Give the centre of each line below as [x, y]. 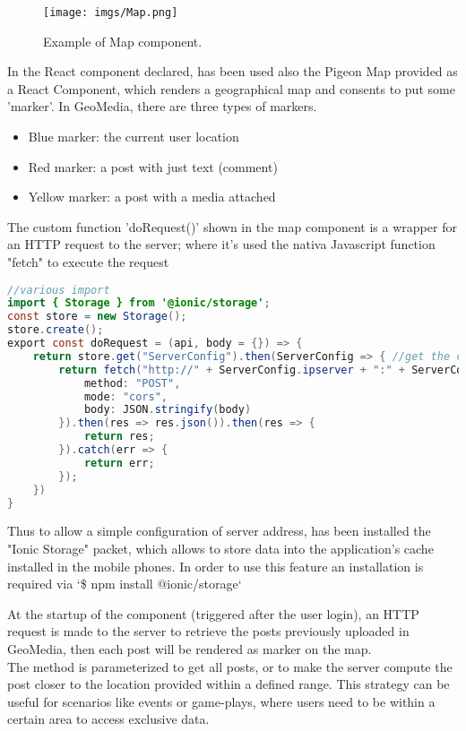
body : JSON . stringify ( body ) [168, 410]
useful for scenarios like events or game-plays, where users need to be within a [221, 701]
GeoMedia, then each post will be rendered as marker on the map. [190, 649]
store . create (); [56, 330]
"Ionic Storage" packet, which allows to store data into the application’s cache [220, 549]
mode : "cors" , [126, 396]
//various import [59, 290]
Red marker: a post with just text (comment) [153, 166]
